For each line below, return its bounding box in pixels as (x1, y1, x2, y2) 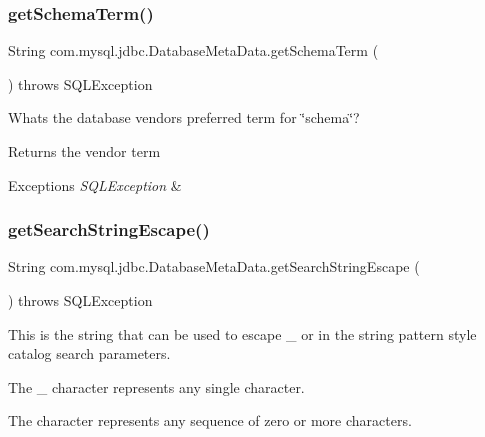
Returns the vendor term (8, 141, 161, 161)
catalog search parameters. (8, 343, 171, 364)
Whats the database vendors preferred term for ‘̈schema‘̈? (8, 107, 360, 128)
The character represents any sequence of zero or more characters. (8, 410, 412, 431)
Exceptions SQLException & (8, 174, 182, 195)
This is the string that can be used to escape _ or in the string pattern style (8, 323, 477, 344)
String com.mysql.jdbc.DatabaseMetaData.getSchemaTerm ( (8, 40, 379, 61)
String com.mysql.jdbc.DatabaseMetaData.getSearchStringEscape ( (8, 256, 420, 277)
